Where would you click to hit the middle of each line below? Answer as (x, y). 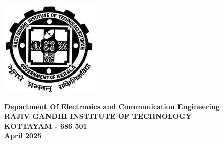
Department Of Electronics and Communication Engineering (112, 106)
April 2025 (23, 136)
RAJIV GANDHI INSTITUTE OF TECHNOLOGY (98, 116)
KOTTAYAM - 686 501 (46, 126)
